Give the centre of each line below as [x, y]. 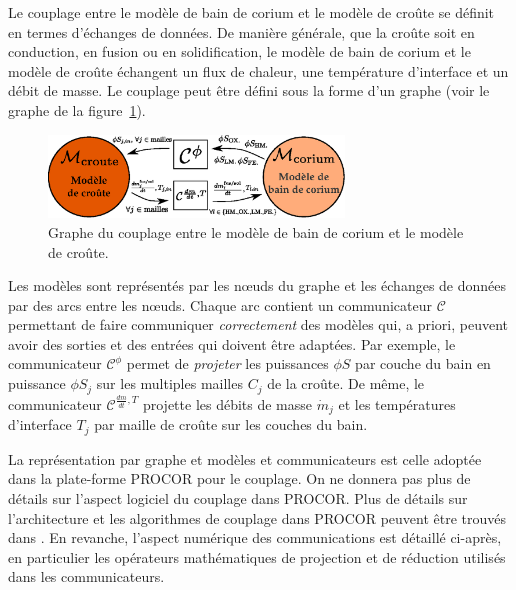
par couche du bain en [423, 363]
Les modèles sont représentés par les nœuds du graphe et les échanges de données [257, 285]
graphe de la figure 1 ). [77, 109]
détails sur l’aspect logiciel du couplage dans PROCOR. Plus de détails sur [238, 497]
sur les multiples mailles [169, 383]
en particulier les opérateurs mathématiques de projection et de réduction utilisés [257, 556]
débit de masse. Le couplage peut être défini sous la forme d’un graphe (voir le [249, 90]
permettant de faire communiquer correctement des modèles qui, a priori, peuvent [258, 324]
